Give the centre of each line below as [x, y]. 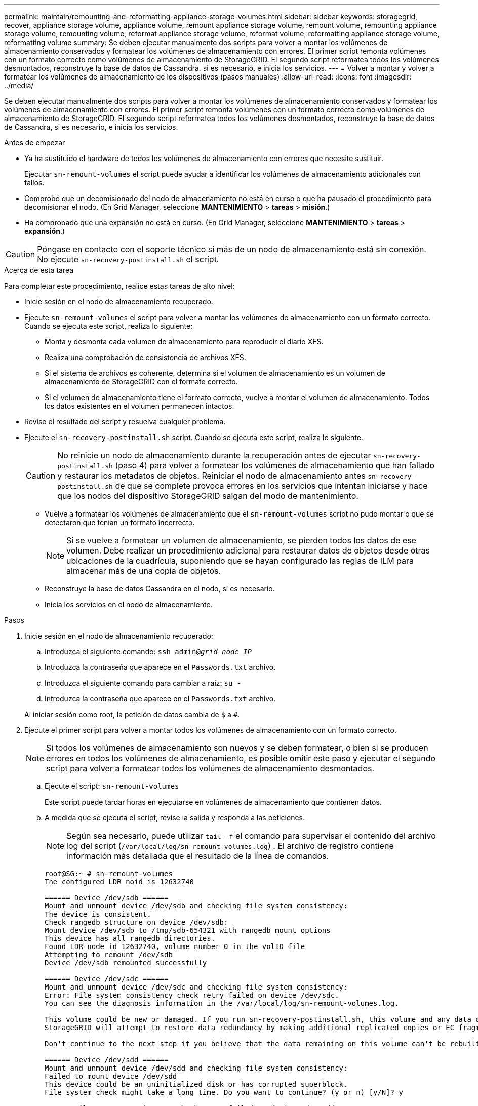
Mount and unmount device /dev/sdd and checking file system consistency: [196, 1068]
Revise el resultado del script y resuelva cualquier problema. [125, 422]
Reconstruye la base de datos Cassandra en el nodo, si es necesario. [160, 589]
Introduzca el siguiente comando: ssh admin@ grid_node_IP [148, 651]
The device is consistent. [98, 914]
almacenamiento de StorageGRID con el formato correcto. [141, 382]
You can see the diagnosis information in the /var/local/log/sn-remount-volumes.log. [222, 1003]
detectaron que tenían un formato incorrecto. [120, 522]
